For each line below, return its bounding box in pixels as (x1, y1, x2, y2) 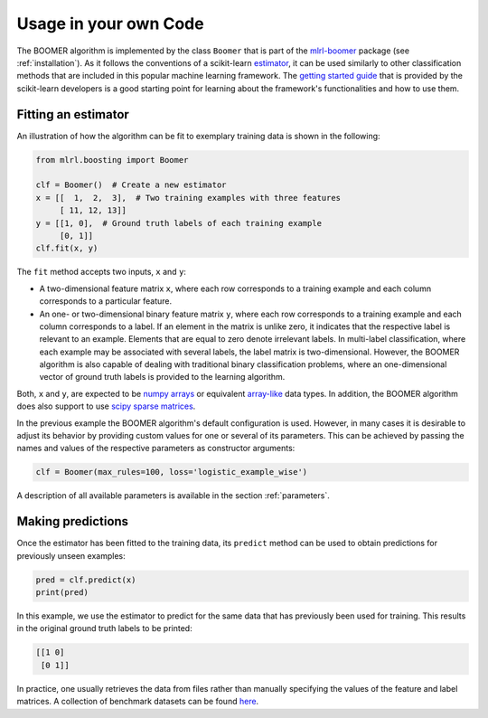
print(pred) (35, 588, 89, 598)
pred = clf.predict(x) (35, 574, 136, 585)
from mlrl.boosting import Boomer (35, 155, 189, 165)
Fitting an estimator (16, 107, 130, 122)
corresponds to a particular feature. (39, 296, 172, 307)
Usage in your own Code (16, 14, 204, 33)
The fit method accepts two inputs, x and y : (16, 267, 187, 278)
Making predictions (16, 514, 129, 529)
